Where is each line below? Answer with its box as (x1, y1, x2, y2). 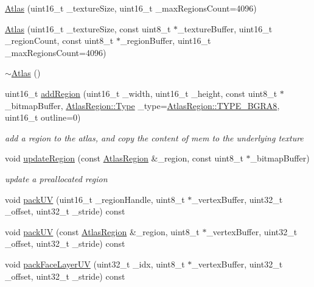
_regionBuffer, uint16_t (120, 34, 211, 47)
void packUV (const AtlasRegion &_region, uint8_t (5, 225, 200, 238)
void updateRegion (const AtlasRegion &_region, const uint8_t (5, 152, 243, 165)
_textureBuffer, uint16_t (178, 22, 273, 35)
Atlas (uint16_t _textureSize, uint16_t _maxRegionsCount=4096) (5, 2, 257, 14)
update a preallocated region (5, 172, 108, 185)
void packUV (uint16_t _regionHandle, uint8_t (5, 193, 185, 205)
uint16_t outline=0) (5, 111, 81, 124)
